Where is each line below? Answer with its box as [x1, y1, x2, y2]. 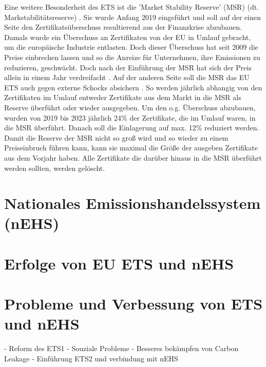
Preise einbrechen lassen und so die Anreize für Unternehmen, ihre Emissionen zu [4, 51, 260, 62]
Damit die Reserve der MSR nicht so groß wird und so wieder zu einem [4, 132, 229, 143]
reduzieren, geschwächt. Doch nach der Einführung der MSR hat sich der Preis [4, 62, 252, 72]
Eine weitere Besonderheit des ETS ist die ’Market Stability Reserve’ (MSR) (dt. [4, 2, 259, 12]
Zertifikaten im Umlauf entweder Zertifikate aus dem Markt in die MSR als [4, 92, 241, 103]
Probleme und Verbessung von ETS [4, 293, 263, 314]
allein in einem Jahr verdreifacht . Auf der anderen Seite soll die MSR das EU [4, 72, 250, 83]
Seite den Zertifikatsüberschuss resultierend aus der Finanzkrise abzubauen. [4, 22, 242, 32]
